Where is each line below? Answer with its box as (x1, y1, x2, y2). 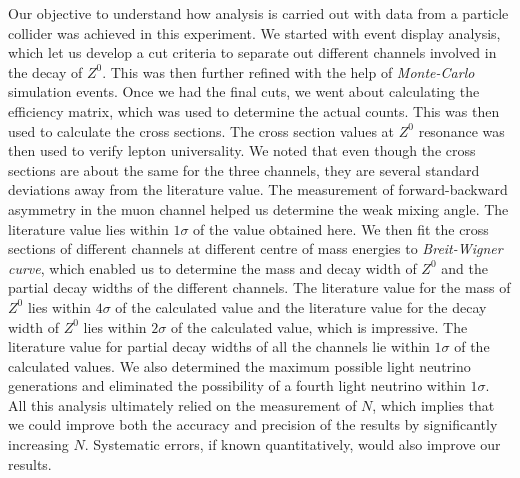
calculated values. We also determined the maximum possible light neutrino (8, 355, 471, 376)
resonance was (418, 120, 505, 141)
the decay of (8, 61, 83, 82)
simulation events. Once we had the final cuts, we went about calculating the (8, 81, 480, 102)
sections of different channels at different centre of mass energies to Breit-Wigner (8, 238, 503, 259)
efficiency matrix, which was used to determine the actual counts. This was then (8, 100, 500, 121)
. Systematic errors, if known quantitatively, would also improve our (84, 434, 501, 455)
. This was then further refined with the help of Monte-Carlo (102, 61, 475, 82)
